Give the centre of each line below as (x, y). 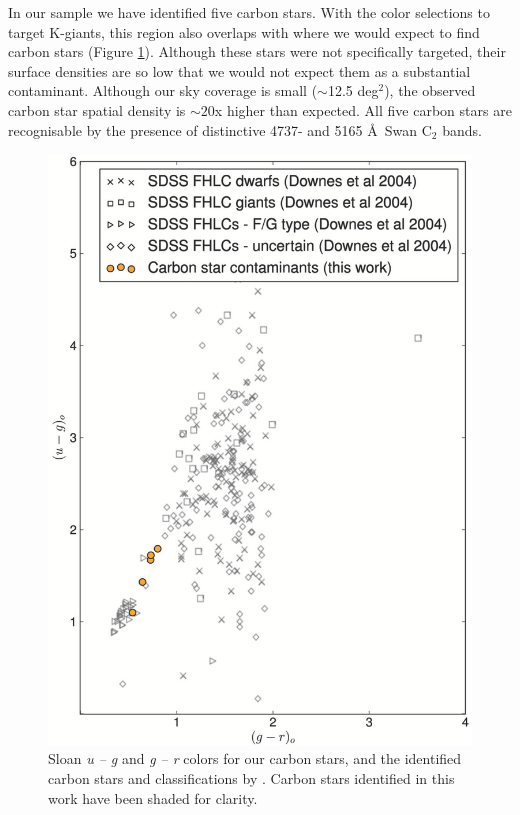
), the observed (430, 90)
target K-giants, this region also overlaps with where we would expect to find (244, 31)
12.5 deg (353, 90)
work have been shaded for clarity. (153, 797)
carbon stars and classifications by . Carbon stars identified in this (251, 778)
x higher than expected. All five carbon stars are (363, 109)
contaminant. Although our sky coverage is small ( (163, 90)
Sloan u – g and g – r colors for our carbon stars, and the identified (255, 758)
